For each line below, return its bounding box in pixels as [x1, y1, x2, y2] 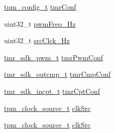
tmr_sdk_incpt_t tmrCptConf [4, 85, 100, 96]
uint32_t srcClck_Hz [4, 35, 70, 46]
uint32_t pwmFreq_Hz [4, 18, 76, 29]
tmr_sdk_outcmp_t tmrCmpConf [4, 69, 111, 79]
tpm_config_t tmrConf [4, 2, 76, 12]
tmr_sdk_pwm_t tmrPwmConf [4, 52, 103, 62]
